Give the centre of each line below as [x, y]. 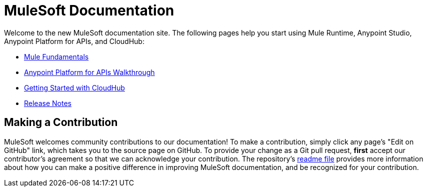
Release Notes [48, 103]
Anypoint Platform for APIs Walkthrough [89, 72]
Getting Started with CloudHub [74, 87]
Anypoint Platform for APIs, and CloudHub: [74, 41]
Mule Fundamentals [56, 56]
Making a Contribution [61, 122]
